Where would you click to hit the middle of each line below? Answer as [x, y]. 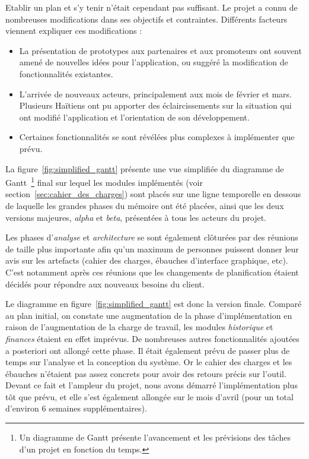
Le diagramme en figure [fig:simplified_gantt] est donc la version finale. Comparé [154, 304]
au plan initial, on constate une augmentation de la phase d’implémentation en [149, 315]
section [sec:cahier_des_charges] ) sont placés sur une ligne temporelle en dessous [153, 194]
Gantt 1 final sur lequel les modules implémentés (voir [104, 181]
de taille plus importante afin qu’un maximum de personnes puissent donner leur [152, 249]
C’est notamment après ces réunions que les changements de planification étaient [152, 272]
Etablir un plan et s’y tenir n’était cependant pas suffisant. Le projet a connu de [152, 7]
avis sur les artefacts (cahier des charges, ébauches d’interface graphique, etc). [147, 260]
